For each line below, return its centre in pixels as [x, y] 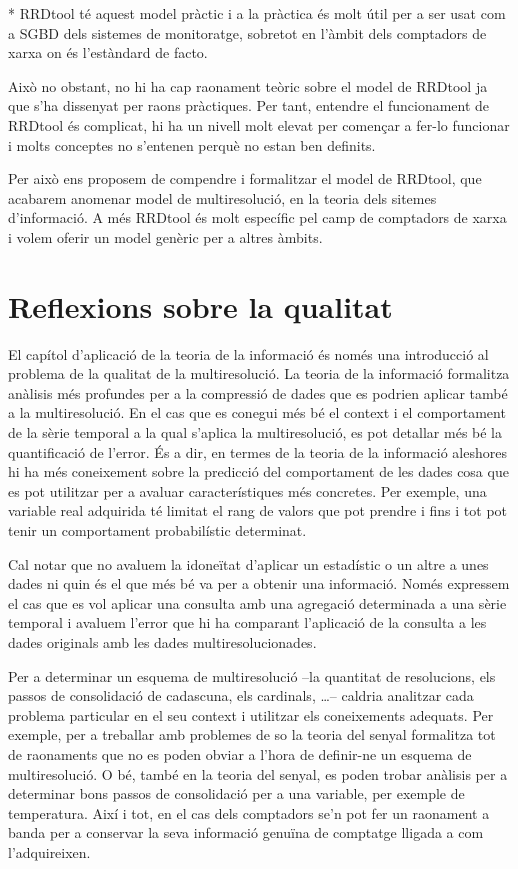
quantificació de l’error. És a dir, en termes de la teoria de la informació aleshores [257, 451]
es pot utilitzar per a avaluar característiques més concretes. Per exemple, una [247, 490]
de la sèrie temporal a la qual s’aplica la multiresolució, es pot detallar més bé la [255, 432]
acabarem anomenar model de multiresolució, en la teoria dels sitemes [222, 197]
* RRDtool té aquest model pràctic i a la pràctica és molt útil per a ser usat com [257, 13]
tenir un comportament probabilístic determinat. [157, 530]
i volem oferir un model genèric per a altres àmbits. [165, 236]
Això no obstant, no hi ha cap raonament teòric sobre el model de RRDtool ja [248, 85]
